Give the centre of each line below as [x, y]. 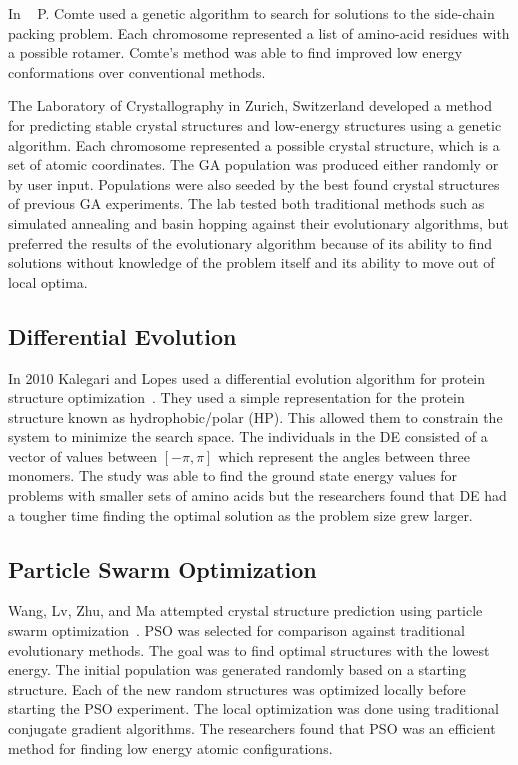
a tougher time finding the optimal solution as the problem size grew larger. [240, 514]
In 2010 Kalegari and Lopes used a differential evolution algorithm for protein [246, 377]
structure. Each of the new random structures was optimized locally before [237, 688]
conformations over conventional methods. [137, 71]
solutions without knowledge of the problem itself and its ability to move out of [251, 262]
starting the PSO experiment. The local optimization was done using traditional [253, 708]
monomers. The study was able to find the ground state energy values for [232, 475]
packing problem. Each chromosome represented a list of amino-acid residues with [259, 32]
